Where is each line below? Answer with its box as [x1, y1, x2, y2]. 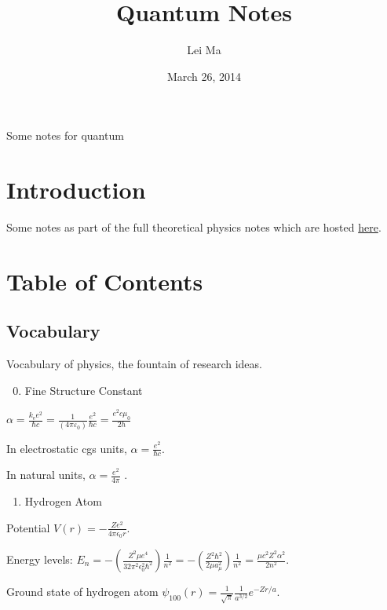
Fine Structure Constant [24, 382, 143, 398]
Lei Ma [187, 42, 221, 58]
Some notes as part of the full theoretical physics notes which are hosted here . [6, 219, 382, 236]
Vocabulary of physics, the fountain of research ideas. [6, 356, 262, 372]
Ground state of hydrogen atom [6, 583, 159, 599]
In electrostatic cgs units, [6, 440, 127, 456]
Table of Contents [6, 265, 203, 297]
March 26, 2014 [166, 68, 242, 84]
